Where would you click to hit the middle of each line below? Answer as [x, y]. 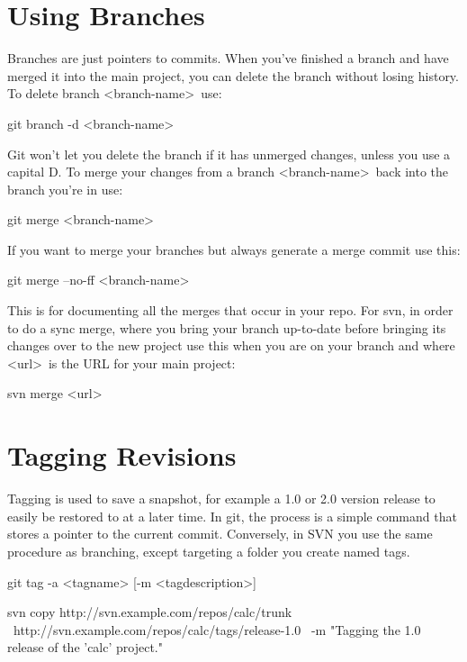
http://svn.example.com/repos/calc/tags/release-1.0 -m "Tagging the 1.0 [217, 629]
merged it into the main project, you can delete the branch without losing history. [233, 75]
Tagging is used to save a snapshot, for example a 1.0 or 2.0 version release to [221, 499]
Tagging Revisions [122, 455]
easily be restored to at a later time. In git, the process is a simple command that [232, 516]
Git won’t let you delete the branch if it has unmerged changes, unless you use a [229, 154]
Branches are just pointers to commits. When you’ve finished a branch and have [228, 58]
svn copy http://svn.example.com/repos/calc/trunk [150, 612]
